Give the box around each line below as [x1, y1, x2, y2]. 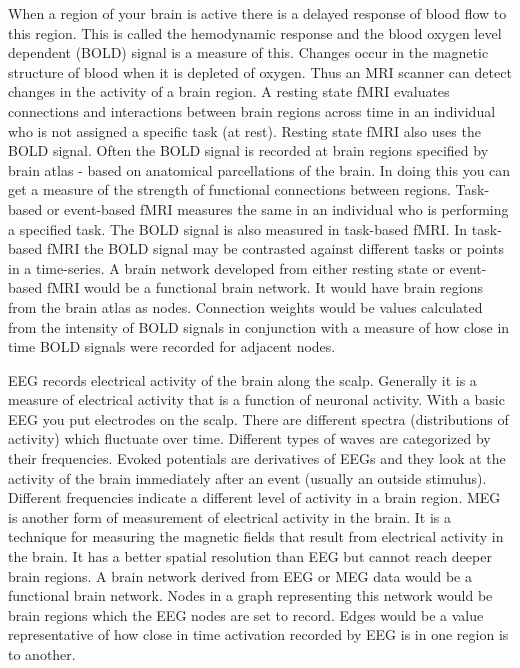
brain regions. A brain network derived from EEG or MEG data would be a [8, 565, 472, 586]
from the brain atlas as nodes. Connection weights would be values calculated [8, 296, 483, 317]
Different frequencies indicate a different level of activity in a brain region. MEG [8, 487, 501, 508]
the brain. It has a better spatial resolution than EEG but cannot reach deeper [8, 546, 492, 567]
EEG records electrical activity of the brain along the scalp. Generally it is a [8, 369, 477, 390]
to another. [8, 644, 76, 664]
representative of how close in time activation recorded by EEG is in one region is [8, 624, 509, 645]
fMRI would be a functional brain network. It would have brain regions [46, 277, 483, 298]
